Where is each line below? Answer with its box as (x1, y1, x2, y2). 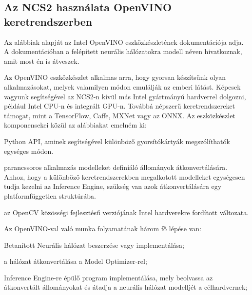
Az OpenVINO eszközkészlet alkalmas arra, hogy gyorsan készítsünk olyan (4, 72, 226, 82)
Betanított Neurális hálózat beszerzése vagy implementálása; (4, 240, 184, 250)
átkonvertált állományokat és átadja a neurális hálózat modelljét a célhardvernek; (4, 282, 248, 292)
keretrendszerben (4, 14, 93, 29)
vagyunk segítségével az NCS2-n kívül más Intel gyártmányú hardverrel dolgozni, (4, 91, 246, 101)
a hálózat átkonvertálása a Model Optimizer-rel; (4, 256, 147, 266)
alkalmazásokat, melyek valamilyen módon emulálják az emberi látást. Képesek (4, 81, 241, 92)
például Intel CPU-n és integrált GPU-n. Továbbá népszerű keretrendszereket (4, 101, 235, 111)
